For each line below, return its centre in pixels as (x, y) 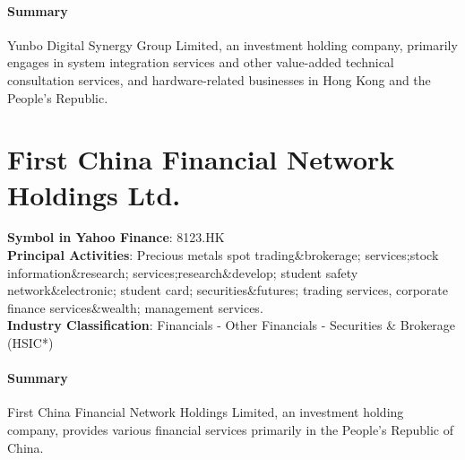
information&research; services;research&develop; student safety (183, 272)
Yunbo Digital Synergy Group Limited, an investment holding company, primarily (232, 44)
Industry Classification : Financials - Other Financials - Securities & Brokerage (232, 325)
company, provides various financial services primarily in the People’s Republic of (230, 430)
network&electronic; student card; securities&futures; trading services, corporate (228, 290)
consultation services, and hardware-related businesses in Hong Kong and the (219, 79)
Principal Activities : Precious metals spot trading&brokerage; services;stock (223, 255)
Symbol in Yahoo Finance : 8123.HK (116, 237)
